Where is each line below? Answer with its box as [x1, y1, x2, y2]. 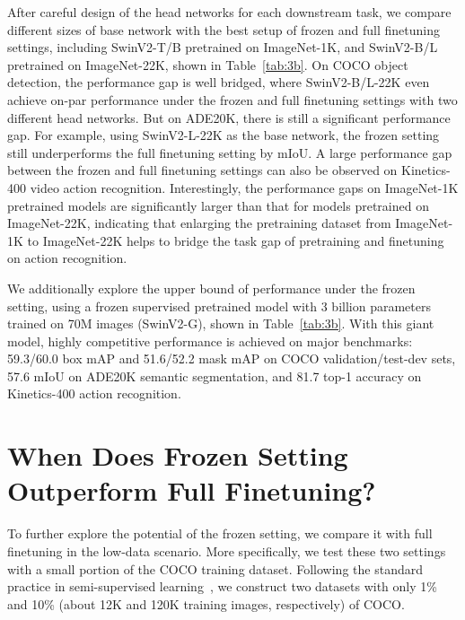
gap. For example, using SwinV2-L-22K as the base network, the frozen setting [7, 126, 440, 144]
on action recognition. [7, 249, 127, 267]
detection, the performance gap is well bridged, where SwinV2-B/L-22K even [7, 73, 430, 92]
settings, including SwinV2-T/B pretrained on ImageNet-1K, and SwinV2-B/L [7, 38, 438, 57]
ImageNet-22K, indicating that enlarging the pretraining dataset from [7, 214, 391, 232]
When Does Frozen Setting [7, 437, 348, 474]
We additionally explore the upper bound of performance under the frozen [7, 278, 416, 297]
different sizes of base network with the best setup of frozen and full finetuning [7, 20, 440, 39]
